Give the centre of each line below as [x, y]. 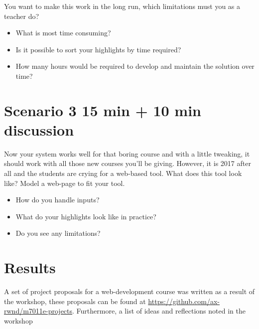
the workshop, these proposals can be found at [75, 301]
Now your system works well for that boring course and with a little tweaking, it [127, 153]
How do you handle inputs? [58, 200]
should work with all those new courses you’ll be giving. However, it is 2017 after [128, 163]
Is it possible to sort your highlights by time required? [98, 49]
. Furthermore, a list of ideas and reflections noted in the [159, 311]
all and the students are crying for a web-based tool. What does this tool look [123, 173]
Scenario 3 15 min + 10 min [103, 110]
